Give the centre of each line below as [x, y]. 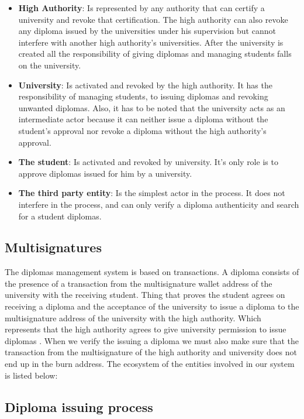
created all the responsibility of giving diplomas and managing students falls [155, 54]
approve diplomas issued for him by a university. [105, 173]
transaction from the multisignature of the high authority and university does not [151, 352]
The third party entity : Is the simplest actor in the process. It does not [152, 193]
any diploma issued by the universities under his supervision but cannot [147, 31]
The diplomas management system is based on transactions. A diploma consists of [152, 272]
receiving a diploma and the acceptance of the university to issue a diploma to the [152, 306]
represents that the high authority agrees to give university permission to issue [146, 329]
